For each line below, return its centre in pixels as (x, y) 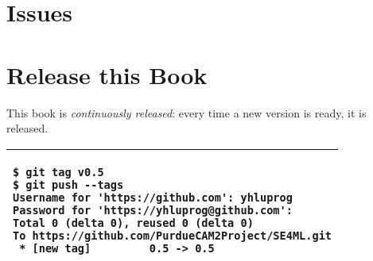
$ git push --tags (68, 184)
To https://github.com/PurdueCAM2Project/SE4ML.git (173, 235)
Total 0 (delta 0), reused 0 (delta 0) (133, 223)
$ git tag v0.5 (58, 172)
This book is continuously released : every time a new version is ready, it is (186, 112)
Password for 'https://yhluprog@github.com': (153, 210)
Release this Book (107, 74)
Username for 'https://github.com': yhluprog (153, 197)
